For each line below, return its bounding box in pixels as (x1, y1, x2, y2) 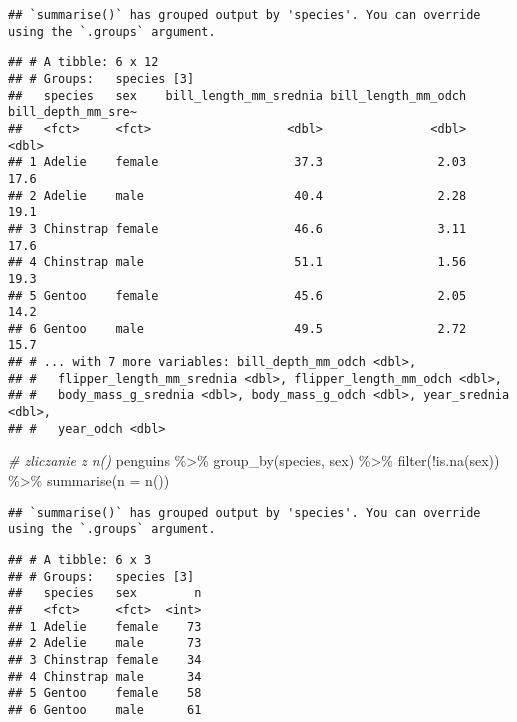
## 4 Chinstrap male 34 (8, 669, 202, 684)
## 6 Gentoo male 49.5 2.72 (8, 321, 467, 336)
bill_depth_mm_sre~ (8, 105, 137, 120)
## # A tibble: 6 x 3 (8, 552, 152, 567)
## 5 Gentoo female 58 (8, 686, 202, 701)
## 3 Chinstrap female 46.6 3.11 (8, 221, 467, 236)
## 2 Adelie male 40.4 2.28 (8, 188, 467, 203)
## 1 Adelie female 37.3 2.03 (8, 155, 467, 170)
